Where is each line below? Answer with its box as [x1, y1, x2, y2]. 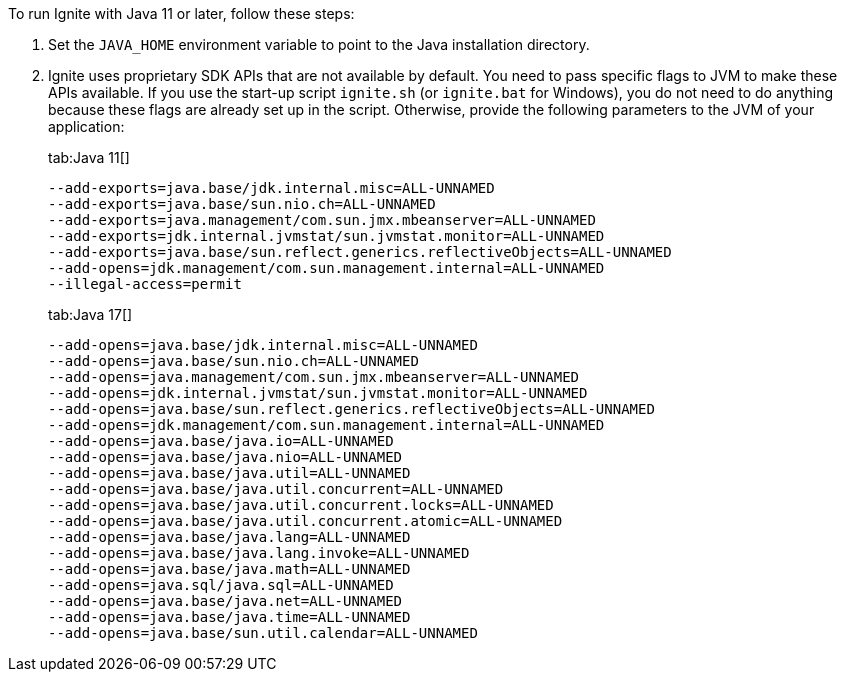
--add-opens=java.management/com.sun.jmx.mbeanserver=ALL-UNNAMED [48, 369, 580, 385]
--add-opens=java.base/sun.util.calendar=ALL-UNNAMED [48, 625, 478, 641]
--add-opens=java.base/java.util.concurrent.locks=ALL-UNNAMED [48, 497, 554, 513]
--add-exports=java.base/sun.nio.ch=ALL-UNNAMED [48, 196, 436, 212]
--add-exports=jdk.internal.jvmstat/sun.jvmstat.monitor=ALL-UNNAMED [48, 228, 605, 244]
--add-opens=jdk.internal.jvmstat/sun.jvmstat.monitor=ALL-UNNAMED [48, 385, 588, 401]
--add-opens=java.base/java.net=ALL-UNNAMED [48, 593, 403, 609]
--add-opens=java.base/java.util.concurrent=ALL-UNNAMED [48, 481, 504, 497]
